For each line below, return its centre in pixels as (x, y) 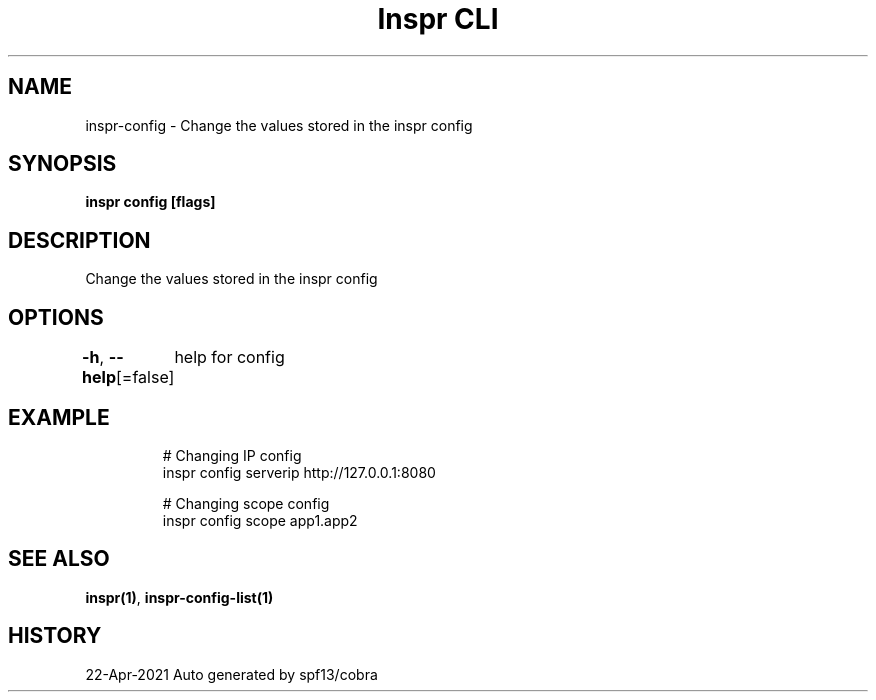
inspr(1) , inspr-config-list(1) (179, 597)
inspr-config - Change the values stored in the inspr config (279, 125)
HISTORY (55, 636)
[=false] (145, 377)
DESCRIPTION (79, 240)
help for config (229, 357)
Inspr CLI (438, 19)
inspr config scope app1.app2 (260, 520)
